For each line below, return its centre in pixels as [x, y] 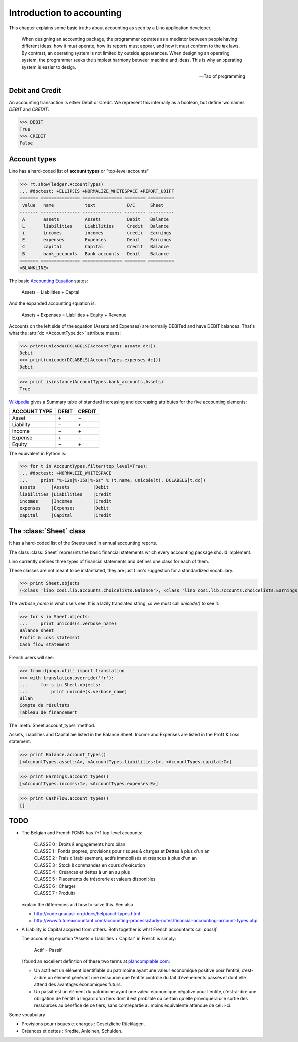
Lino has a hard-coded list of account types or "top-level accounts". [79, 171]
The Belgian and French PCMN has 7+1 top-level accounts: [82, 833]
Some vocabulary [27, 1014]
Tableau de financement [49, 712]
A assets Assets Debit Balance [96, 219]
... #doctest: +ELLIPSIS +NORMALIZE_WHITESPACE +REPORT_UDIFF [97, 191]
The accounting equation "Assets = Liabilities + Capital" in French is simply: [99, 939]
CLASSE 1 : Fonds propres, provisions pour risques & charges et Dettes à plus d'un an [122, 851]
